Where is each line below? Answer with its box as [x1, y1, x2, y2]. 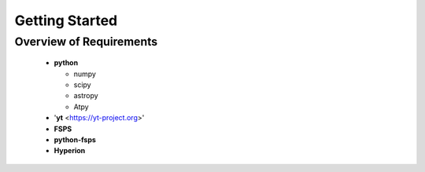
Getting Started [14, 12, 118, 29]
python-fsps [54, 134, 96, 145]
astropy [73, 91, 98, 101]
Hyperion [54, 146, 86, 156]
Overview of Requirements [14, 35, 157, 49]
